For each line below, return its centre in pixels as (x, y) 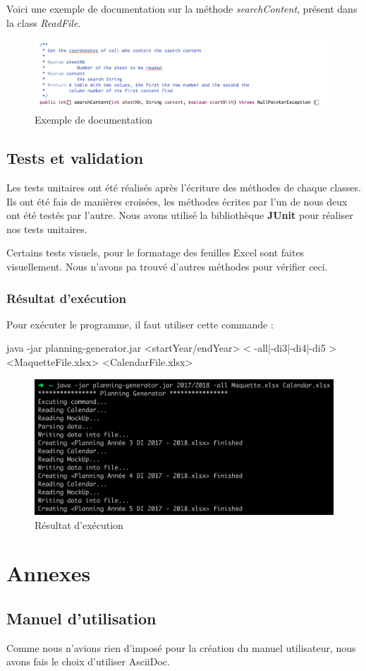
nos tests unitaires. (47, 228)
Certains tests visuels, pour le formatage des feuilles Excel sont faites (155, 253)
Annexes (49, 573)
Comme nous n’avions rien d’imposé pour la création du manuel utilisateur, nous (181, 647)
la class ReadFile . (44, 22)
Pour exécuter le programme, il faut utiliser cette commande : (140, 324)
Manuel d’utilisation (81, 618)
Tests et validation (75, 158)
